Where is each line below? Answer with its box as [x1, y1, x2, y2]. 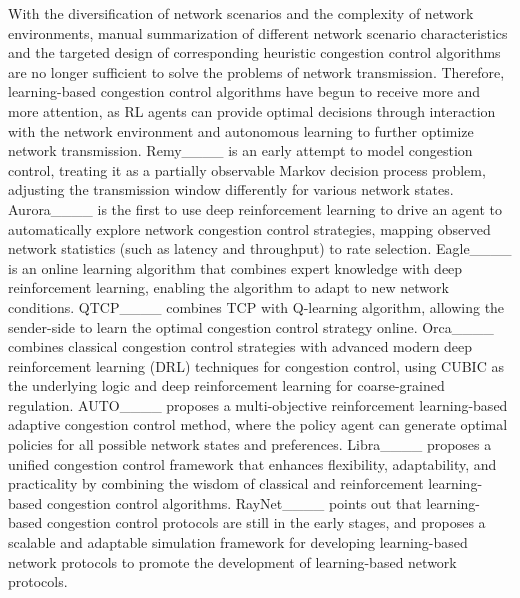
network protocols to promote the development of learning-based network [8, 551, 457, 572]
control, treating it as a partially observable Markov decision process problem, [8, 159, 486, 180]
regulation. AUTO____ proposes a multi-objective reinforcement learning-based [8, 394, 508, 415]
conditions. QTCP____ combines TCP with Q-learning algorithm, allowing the [8, 296, 505, 317]
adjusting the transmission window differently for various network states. [8, 179, 454, 200]
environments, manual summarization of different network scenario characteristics [8, 22, 508, 43]
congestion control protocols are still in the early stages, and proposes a [46, 512, 486, 533]
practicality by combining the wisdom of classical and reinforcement [8, 473, 424, 494]
